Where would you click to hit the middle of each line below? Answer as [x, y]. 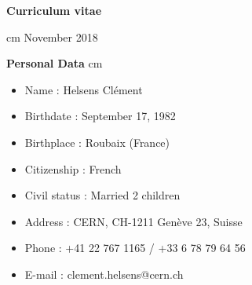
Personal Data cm [55, 63]
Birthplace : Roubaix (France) [97, 142]
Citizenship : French [73, 168]
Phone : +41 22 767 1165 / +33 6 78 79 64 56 [135, 248]
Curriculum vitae [54, 10]
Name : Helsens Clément [84, 89]
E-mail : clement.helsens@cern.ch [104, 274]
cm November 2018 [52, 37]
